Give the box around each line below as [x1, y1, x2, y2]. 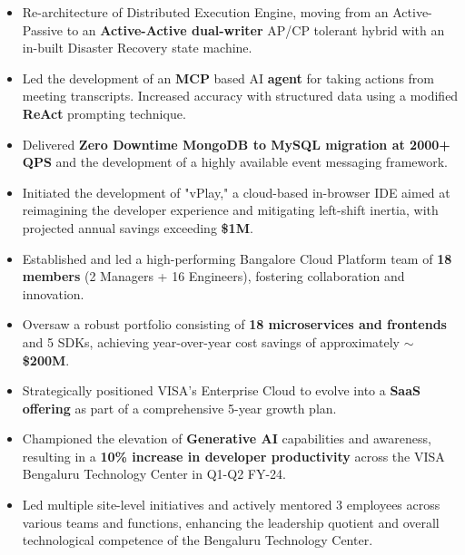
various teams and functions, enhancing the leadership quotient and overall [22, 512, 440, 531]
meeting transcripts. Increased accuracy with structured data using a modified [22, 86, 459, 105]
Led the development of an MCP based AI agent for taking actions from [22, 68, 435, 87]
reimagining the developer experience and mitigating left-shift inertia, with [22, 200, 439, 219]
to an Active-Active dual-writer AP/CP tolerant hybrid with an [66, 20, 445, 39]
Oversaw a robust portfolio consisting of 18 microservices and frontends [22, 315, 447, 334]
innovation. [22, 284, 84, 303]
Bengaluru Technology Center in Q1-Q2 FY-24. [22, 464, 286, 483]
